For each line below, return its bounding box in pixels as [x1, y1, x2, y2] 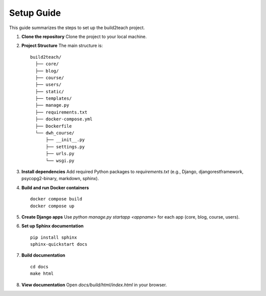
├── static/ [35, 89, 64, 94]
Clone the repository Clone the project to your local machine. [21, 34, 147, 39]
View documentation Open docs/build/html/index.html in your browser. [21, 282, 167, 288]
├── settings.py [45, 144, 85, 149]
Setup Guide [9, 7, 61, 18]
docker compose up [30, 203, 75, 209]
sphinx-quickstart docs [30, 242, 88, 247]
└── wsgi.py [45, 158, 75, 163]
